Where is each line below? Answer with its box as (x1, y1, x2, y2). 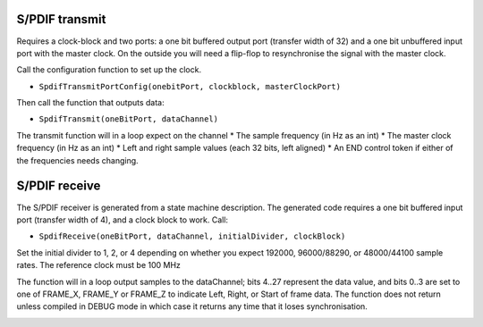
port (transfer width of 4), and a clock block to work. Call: (16, 214, 228, 225)
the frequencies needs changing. (16, 155, 139, 165)
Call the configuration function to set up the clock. (16, 64, 201, 75)
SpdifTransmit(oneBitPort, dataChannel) (38, 114, 219, 124)
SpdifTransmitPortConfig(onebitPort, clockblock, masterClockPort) (38, 81, 342, 91)
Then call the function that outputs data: (16, 97, 165, 108)
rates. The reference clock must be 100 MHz (16, 260, 181, 271)
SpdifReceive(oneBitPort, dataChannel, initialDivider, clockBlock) (38, 231, 346, 241)
